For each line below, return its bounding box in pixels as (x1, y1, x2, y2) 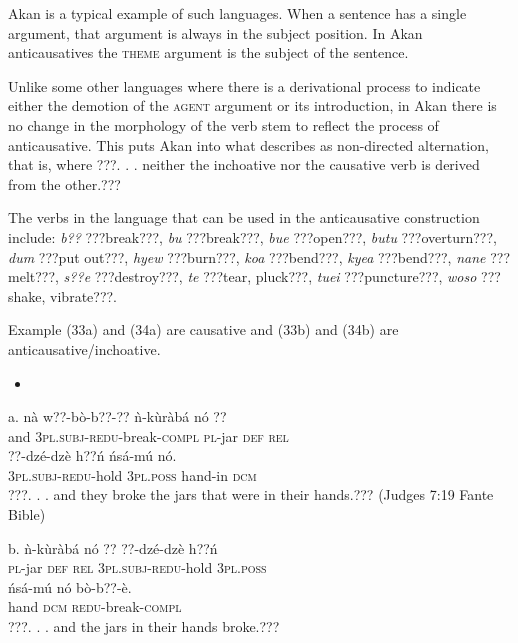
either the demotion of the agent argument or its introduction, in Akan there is (8, 95, 497, 116)
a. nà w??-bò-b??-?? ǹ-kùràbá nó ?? (8, 406, 227, 427)
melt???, (8, 266, 59, 287)
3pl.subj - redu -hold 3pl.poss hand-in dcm (8, 464, 257, 485)
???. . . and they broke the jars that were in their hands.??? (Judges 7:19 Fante (8, 484, 494, 505)
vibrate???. (50, 285, 118, 306)
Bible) (8, 504, 46, 525)
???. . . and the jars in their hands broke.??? (8, 616, 280, 637)
